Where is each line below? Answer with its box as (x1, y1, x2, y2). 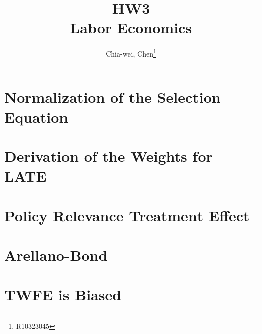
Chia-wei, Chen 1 (106, 47, 156, 59)
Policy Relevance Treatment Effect (4, 205, 250, 226)
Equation (4, 106, 69, 127)
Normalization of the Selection (4, 86, 221, 107)
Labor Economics (70, 17, 192, 38)
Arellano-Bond (4, 245, 108, 265)
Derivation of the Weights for (4, 146, 213, 166)
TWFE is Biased (4, 284, 122, 305)
